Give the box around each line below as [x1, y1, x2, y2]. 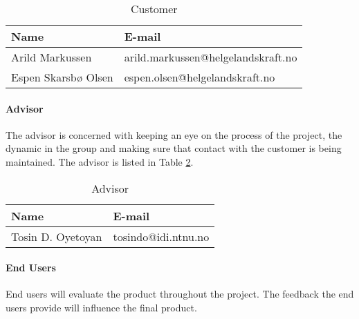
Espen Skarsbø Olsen [11, 69, 113, 85]
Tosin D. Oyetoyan [11, 228, 102, 244]
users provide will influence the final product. [6, 300, 197, 314]
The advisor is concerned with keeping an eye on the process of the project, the [6, 127, 342, 142]
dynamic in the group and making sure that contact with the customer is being [6, 141, 342, 155]
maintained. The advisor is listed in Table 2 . [6, 154, 194, 168]
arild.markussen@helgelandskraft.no [124, 49, 297, 65]
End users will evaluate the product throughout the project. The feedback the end [6, 287, 354, 301]
